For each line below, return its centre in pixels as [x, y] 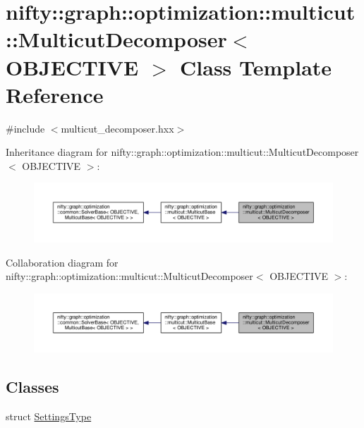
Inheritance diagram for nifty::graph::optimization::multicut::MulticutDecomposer [182, 152]
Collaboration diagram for [62, 262]
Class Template [256, 67]
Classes [32, 387]
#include [25, 128]
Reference [55, 94]
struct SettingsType [49, 416]
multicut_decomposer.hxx [117, 128]
